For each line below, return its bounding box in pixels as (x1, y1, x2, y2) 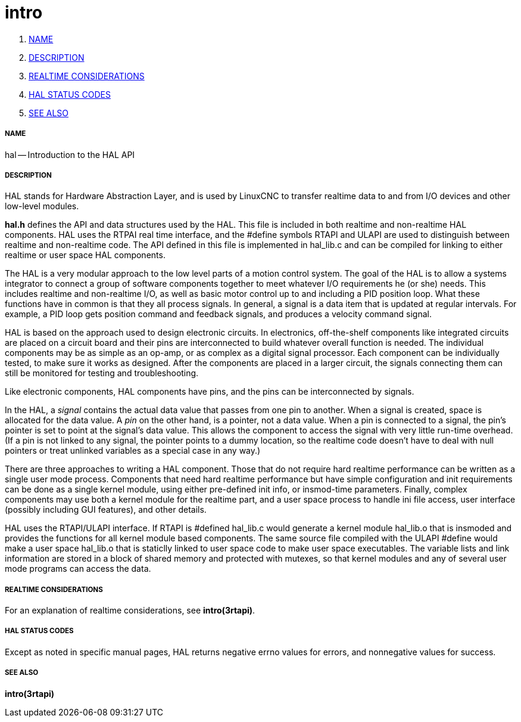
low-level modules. (5, 201, 79, 212)
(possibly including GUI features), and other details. (5, 504, 207, 515)
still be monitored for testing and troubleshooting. (5, 368, 199, 379)
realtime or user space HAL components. (5, 250, 166, 261)
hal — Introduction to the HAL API (5, 149, 135, 160)
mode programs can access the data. (5, 563, 151, 574)
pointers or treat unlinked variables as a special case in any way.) (5, 445, 261, 456)
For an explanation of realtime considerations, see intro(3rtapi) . (5, 605, 255, 616)
